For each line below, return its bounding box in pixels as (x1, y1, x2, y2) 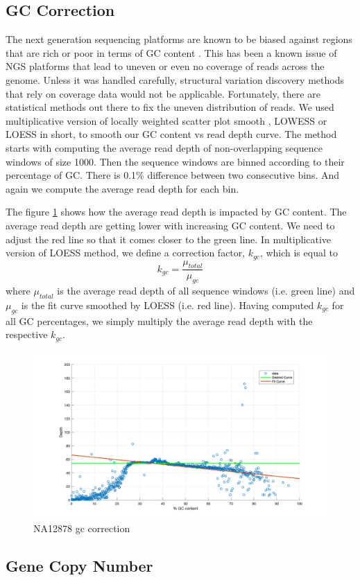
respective (6, 327, 48, 342)
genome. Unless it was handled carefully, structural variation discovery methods (6, 72, 344, 87)
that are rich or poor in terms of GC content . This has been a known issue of (6, 45, 337, 60)
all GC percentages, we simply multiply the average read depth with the (6, 313, 313, 328)
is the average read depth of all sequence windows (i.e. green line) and (57, 283, 355, 298)
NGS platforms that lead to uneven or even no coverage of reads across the (6, 59, 325, 73)
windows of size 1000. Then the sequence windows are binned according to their (6, 154, 345, 168)
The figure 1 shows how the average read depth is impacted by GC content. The (6, 204, 347, 219)
